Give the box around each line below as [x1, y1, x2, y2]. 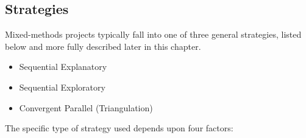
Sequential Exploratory [19, 80, 105, 93]
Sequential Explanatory [19, 60, 107, 73]
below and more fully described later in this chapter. [5, 40, 201, 52]
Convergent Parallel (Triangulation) [19, 101, 153, 114]
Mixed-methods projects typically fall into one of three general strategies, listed [5, 28, 302, 41]
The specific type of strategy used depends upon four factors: [5, 122, 233, 134]
